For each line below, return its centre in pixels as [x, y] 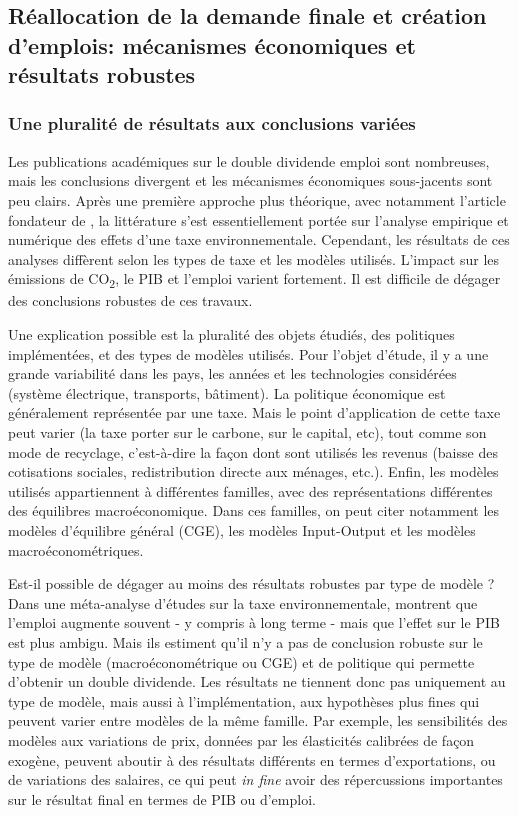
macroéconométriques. [76, 549]
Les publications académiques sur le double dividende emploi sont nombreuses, [249, 160]
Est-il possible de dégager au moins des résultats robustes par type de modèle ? [251, 583]
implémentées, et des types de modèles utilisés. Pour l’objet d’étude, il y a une [248, 353]
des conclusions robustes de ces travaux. [130, 300]
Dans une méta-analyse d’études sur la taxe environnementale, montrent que [243, 602]
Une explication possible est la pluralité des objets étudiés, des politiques [231, 334]
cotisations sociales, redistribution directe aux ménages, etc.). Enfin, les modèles [253, 471]
